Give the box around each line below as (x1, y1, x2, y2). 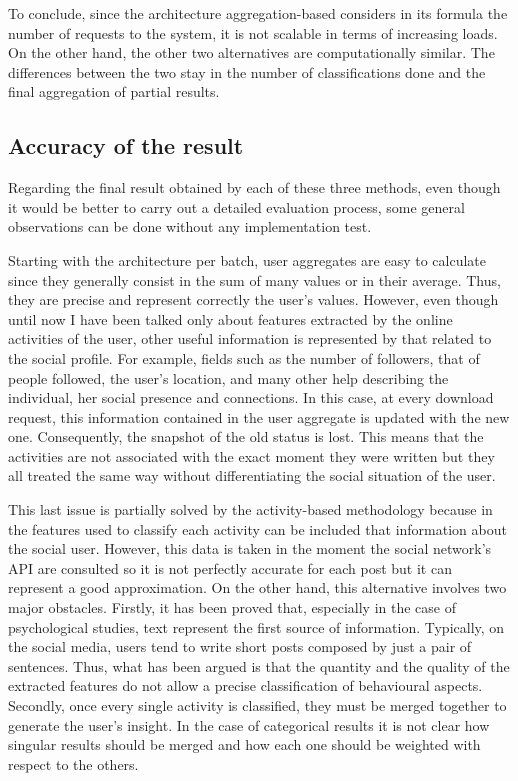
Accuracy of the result (8, 130, 244, 161)
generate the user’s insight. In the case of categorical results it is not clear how (8, 714, 490, 735)
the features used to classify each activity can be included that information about (8, 518, 507, 539)
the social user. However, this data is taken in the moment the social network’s (8, 538, 492, 559)
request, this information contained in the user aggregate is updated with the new (8, 406, 510, 427)
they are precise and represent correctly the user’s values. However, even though (8, 289, 499, 310)
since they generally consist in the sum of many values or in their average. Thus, (8, 269, 501, 290)
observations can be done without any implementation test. (8, 216, 372, 237)
